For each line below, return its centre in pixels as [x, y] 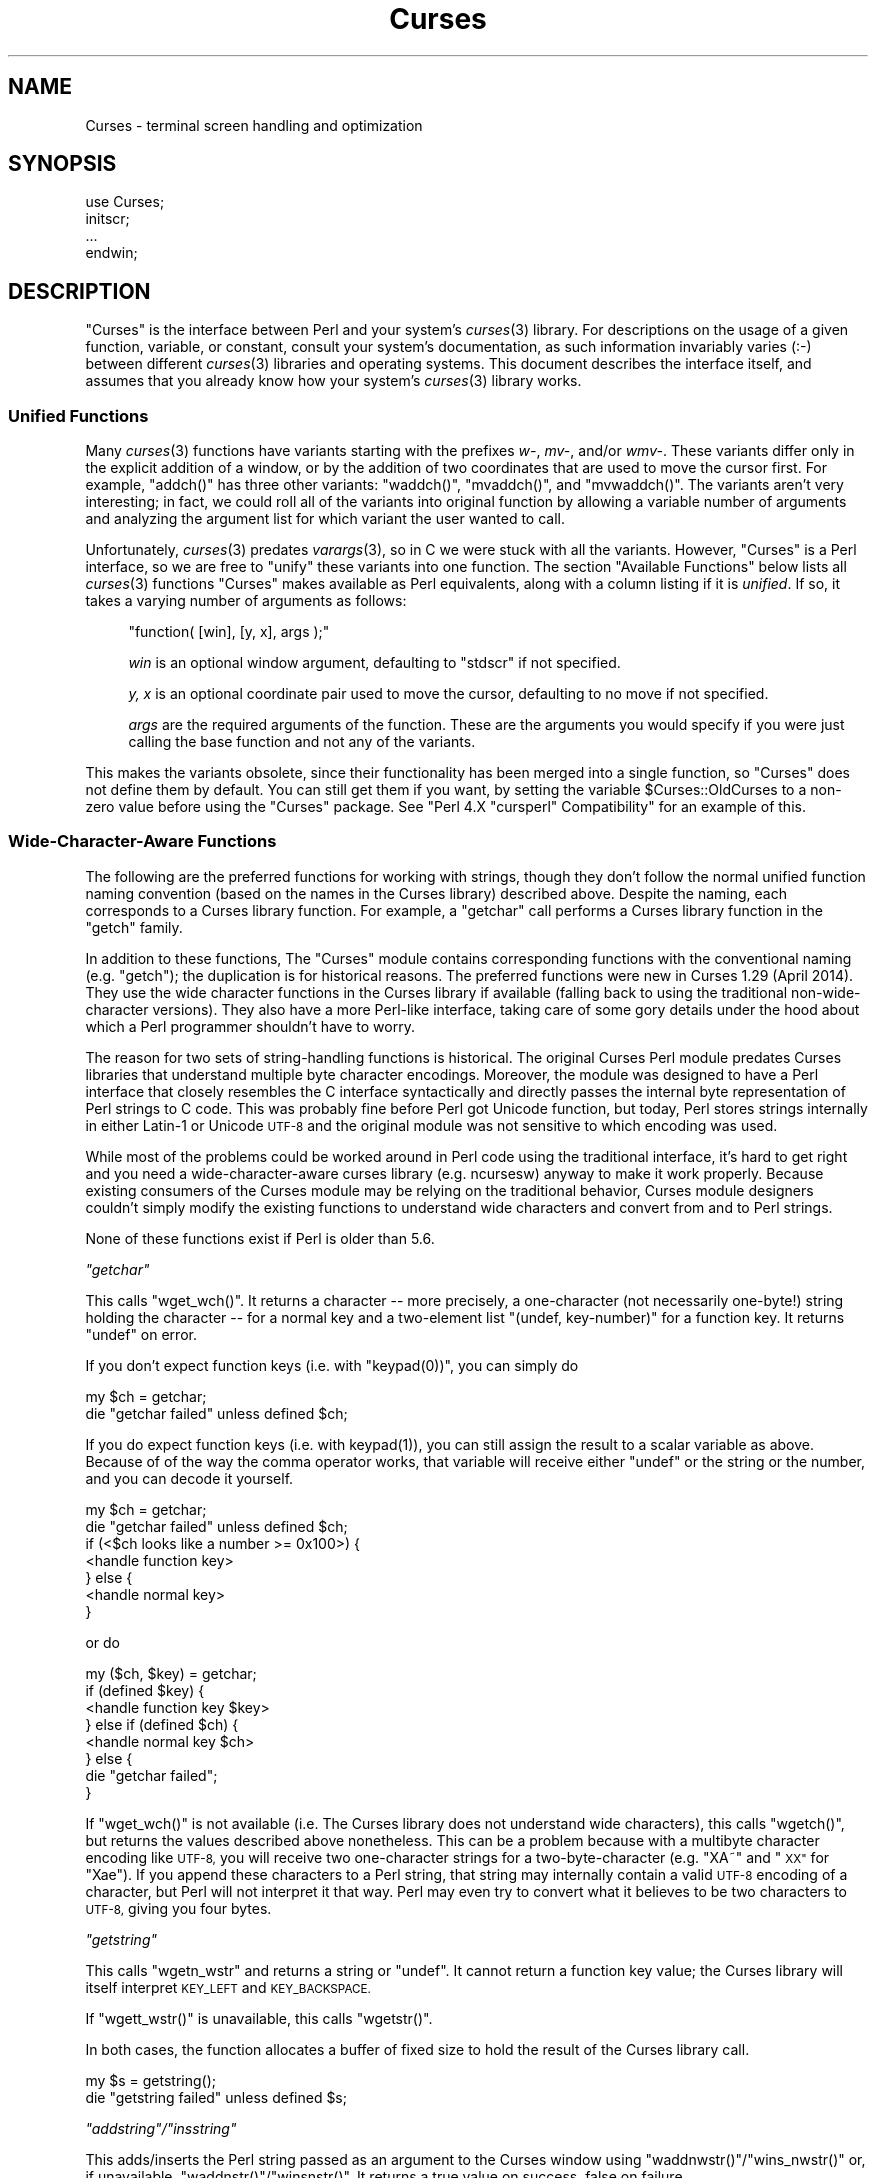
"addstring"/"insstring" [161, 2128]
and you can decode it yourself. [189, 1478]
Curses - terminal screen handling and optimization [254, 125]
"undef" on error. [141, 1334]
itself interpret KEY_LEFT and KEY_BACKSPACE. [228, 1987]
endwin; [111, 253]
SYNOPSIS [62, 164]
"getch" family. [134, 927]
